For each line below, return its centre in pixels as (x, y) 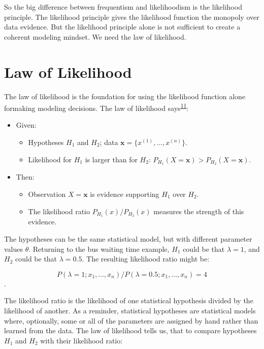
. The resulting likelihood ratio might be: (146, 259)
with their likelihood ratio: (81, 340)
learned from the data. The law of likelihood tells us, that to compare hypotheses (130, 330)
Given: (26, 125)
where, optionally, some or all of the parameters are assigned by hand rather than (131, 320)
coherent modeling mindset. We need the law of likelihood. (95, 36)
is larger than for (111, 159)
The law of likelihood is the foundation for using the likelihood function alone (125, 96)
